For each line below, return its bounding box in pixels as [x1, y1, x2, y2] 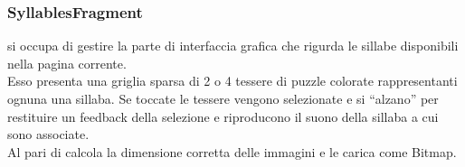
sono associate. [7, 125, 90, 144]
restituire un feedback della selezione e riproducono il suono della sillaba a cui [7, 107, 439, 125]
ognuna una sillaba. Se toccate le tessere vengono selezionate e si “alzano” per [7, 89, 439, 107]
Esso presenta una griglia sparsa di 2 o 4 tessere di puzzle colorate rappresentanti [7, 71, 458, 90]
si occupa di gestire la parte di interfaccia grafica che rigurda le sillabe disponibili [7, 36, 459, 55]
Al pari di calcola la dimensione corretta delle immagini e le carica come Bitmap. [7, 142, 457, 161]
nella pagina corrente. [7, 53, 127, 72]
